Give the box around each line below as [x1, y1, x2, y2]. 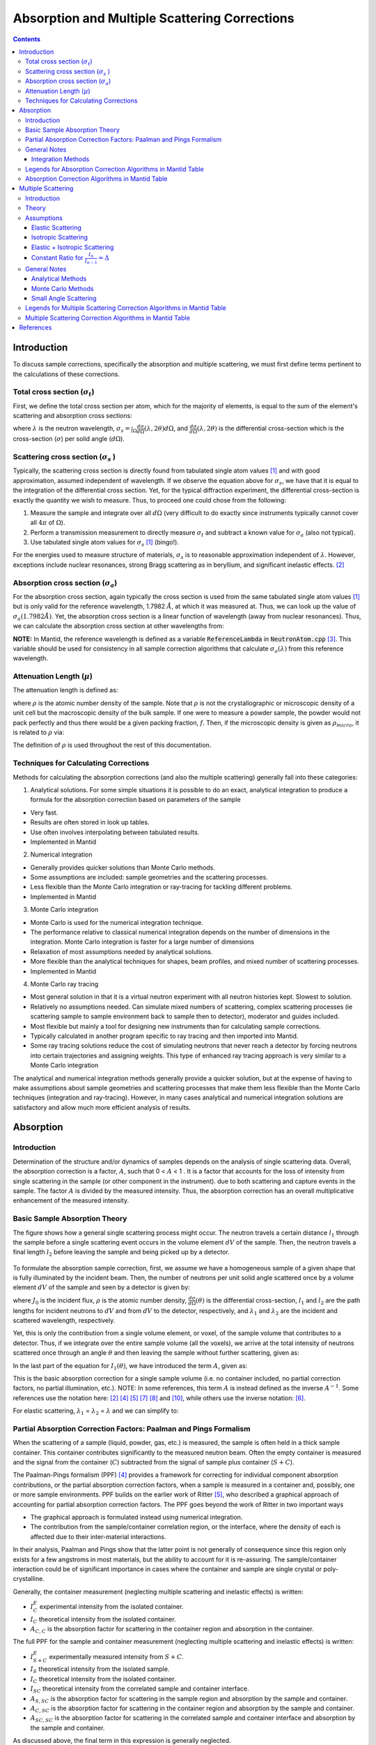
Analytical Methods [31, 274, 87, 283]
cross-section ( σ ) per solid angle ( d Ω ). [13, 435, 125, 443]
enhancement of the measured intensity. [13, 1196, 129, 1205]
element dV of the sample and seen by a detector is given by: [13, 1283, 191, 1291]
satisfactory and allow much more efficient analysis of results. [13, 1103, 191, 1111]
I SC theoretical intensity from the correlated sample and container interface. [30, 1684, 250, 1695]
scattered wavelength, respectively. [13, 1316, 116, 1324]
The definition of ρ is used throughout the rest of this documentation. [13, 741, 212, 750]
